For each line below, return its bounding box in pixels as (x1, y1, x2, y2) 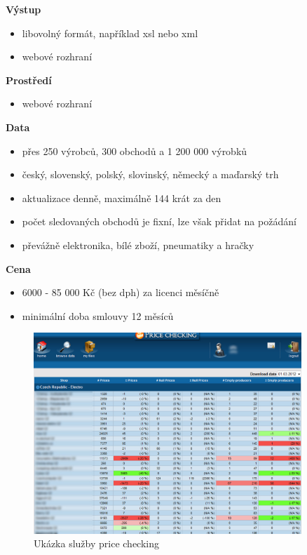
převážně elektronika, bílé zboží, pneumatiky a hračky (22, 237, 254, 252)
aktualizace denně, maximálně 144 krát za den (22, 190, 221, 205)
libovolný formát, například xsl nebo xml (22, 25, 198, 40)
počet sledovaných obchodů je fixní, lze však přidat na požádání (22, 214, 296, 229)
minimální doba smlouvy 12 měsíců (22, 308, 174, 323)
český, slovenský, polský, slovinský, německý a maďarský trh (22, 167, 279, 182)
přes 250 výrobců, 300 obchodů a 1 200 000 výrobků (22, 143, 247, 158)
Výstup (6, 2, 41, 16)
